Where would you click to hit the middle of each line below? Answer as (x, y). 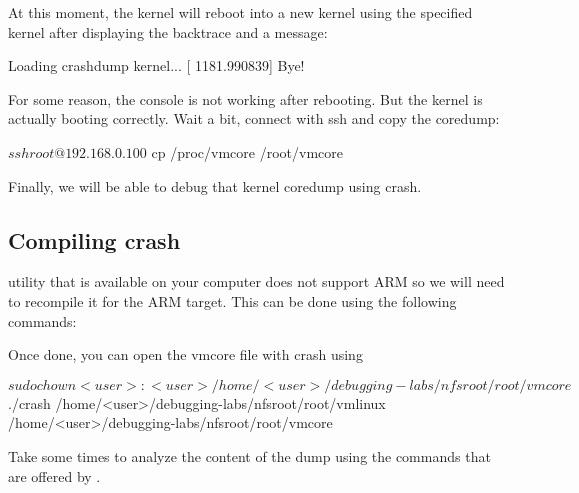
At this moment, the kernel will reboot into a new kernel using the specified (240, 12)
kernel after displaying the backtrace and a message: (168, 31)
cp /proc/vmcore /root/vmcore (247, 151)
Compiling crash (94, 239)
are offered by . (54, 475)
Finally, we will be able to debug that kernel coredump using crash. (215, 185)
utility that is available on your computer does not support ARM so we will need (256, 281)
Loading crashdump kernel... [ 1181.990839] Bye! (156, 65)
